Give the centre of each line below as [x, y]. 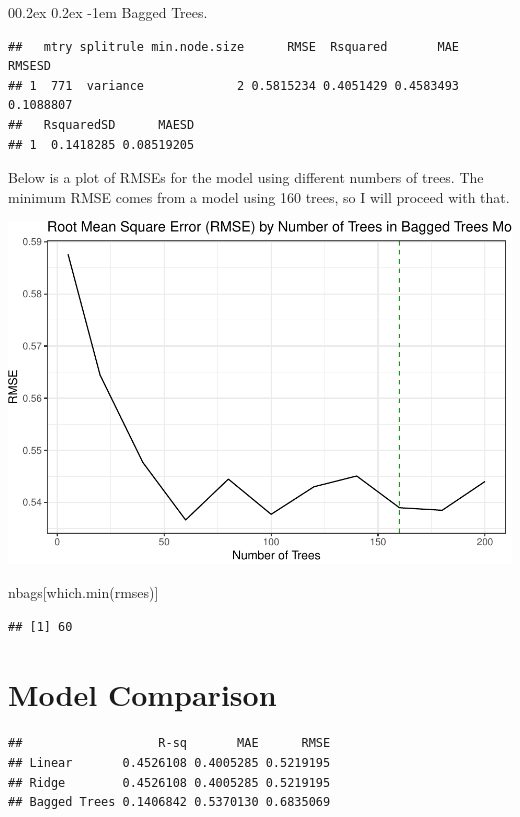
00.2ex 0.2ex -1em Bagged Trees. [108, 12]
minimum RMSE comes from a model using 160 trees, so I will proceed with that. [259, 196]
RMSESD [29, 66]
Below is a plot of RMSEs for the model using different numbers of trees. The [246, 177]
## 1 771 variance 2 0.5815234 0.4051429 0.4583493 [234, 85]
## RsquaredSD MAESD [101, 124]
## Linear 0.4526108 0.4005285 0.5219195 [169, 762]
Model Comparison [142, 694]
